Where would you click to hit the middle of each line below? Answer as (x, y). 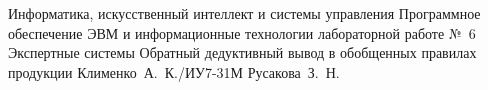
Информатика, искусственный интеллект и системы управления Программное (244, 13)
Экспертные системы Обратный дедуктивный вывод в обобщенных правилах (242, 52)
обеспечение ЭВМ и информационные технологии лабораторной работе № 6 (242, 32)
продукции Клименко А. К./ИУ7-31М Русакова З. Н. (174, 71)
